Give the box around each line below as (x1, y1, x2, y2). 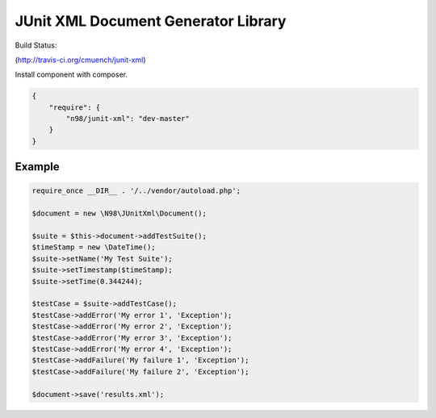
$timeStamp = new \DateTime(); (31, 243, 157, 252)
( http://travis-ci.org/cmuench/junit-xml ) (15, 55, 146, 65)
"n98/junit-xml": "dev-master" (65, 114, 190, 123)
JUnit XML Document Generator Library (15, 12, 287, 30)
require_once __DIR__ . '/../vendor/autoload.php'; (31, 186, 241, 195)
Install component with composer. (15, 69, 128, 80)
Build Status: (15, 40, 57, 50)
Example (15, 160, 60, 173)
